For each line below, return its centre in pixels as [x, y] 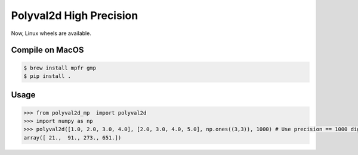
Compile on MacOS [47, 50]
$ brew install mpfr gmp [60, 68]
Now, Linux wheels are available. [51, 33]
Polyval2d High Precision [75, 15]
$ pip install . [47, 76]
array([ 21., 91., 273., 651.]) [72, 137]
